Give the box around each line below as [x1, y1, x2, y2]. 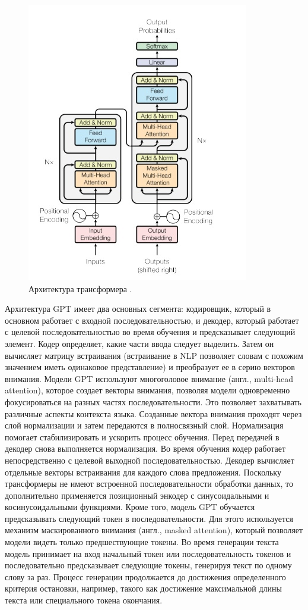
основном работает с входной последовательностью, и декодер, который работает [5, 314, 299, 326]
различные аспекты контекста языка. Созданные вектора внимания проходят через [5, 407, 302, 420]
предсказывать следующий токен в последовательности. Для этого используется [5, 512, 293, 524]
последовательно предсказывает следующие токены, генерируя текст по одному [5, 559, 292, 571]
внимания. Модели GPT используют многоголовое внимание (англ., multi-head [5, 372, 293, 384]
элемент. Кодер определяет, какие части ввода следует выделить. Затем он [5, 337, 274, 349]
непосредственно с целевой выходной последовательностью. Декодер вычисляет [5, 453, 294, 466]
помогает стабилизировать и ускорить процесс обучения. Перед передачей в [5, 430, 280, 443]
